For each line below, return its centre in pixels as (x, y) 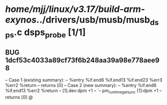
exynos (21, 20)
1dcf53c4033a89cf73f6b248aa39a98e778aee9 (82, 60)
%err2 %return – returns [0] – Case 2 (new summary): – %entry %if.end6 (81, 85)
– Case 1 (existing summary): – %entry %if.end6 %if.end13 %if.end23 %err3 (84, 80)
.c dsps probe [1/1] (50, 33)
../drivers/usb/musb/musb (93, 20)
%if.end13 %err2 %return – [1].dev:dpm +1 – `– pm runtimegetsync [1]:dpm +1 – (83, 91)
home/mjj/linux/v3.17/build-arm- (75, 9)
